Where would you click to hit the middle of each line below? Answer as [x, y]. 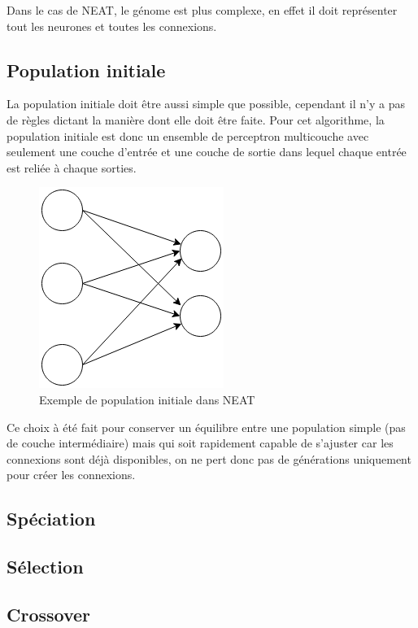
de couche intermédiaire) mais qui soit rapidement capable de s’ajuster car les [200, 443]
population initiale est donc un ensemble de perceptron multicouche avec [188, 135]
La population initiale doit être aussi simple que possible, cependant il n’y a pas [206, 104]
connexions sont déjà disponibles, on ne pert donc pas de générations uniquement [209, 458]
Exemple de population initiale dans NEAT [147, 399]
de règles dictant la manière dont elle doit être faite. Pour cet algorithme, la [196, 119]
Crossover [49, 614]
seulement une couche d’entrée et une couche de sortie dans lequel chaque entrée [207, 152]
